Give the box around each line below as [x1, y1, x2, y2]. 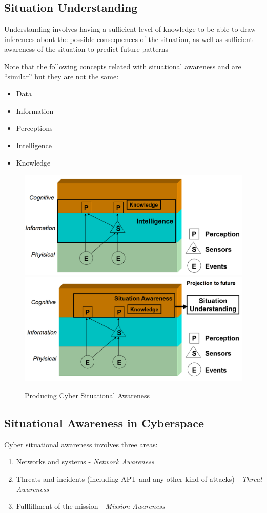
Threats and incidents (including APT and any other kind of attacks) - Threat [16, 474, 262, 484]
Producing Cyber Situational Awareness [25, 390, 150, 401]
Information [16, 105, 54, 116]
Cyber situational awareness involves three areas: [4, 439, 158, 449]
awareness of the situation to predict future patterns [4, 44, 169, 54]
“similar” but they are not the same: [4, 71, 119, 81]
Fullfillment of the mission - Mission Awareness [16, 501, 165, 511]
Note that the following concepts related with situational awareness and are [4, 60, 241, 71]
